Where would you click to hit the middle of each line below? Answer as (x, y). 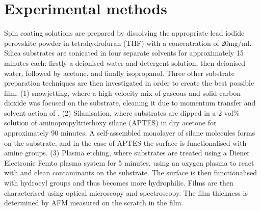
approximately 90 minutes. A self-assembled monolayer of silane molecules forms (130, 133)
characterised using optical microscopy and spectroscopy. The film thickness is (126, 192)
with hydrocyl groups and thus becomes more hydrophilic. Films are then (119, 183)
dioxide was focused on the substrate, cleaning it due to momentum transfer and (130, 103)
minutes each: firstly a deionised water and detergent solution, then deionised (125, 62)
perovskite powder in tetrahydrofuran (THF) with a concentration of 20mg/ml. (128, 43)
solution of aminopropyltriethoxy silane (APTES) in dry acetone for (110, 123)
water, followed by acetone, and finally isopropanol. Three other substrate (119, 73)
